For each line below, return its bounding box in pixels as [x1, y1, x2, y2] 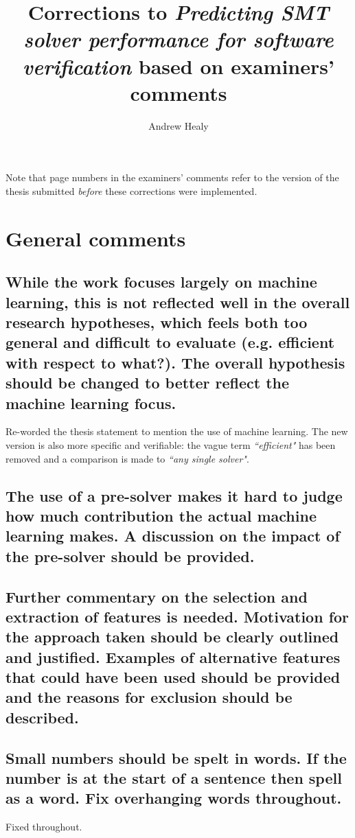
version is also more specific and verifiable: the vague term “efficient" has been [5, 437, 336, 452]
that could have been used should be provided [5, 666, 341, 688]
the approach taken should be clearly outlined [5, 626, 339, 647]
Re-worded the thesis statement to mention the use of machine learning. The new [5, 424, 348, 439]
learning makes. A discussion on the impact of [5, 525, 340, 546]
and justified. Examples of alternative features [5, 646, 341, 667]
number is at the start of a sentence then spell [5, 767, 342, 789]
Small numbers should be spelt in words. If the [5, 747, 347, 768]
